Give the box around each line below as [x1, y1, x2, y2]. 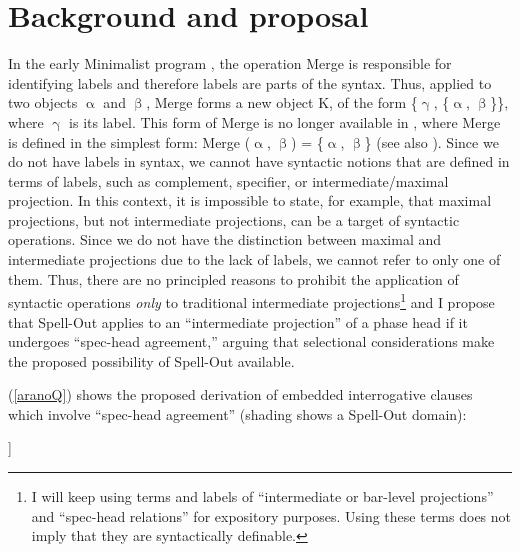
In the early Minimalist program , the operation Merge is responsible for [8, 53, 452, 74]
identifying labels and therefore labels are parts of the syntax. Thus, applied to [8, 72, 492, 93]
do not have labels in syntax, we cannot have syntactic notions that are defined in [8, 151, 510, 172]
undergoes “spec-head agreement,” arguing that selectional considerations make [8, 331, 495, 352]
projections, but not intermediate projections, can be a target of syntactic [8, 209, 460, 230]
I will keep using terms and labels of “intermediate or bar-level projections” [31, 486, 494, 507]
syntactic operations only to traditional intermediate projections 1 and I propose [8, 289, 495, 312]
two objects [8, 92, 78, 113]
